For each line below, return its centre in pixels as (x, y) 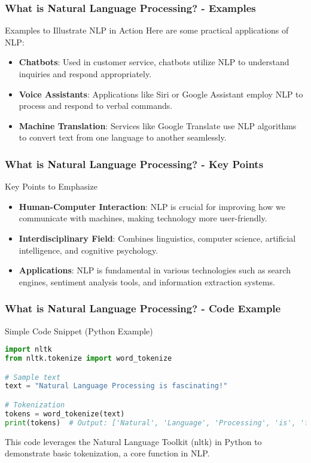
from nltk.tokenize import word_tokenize (89, 359)
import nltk (28, 350)
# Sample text (33, 377)
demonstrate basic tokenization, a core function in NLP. (107, 453)
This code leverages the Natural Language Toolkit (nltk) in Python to (133, 441)
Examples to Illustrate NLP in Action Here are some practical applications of (147, 30)
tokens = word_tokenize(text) (65, 414)
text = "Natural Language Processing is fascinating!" (116, 386)
